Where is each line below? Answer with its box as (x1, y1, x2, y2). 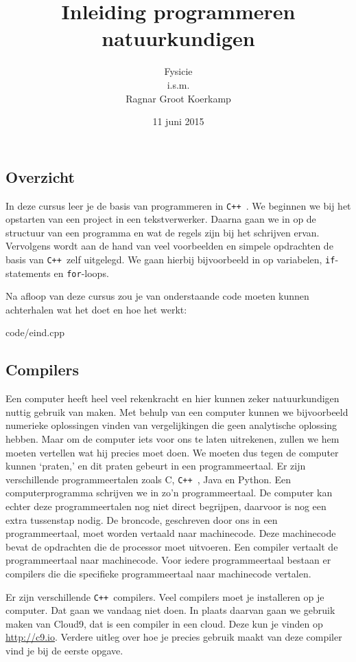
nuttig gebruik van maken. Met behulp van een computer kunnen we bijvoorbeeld (5, 404, 348, 419)
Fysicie (164, 64, 193, 78)
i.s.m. (167, 77, 190, 91)
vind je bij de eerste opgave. (5, 643, 123, 658)
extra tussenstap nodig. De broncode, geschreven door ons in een (5, 512, 278, 527)
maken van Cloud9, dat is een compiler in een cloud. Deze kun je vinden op (5, 616, 323, 630)
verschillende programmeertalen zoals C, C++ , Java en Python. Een (5, 472, 292, 486)
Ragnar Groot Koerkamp (126, 91, 231, 105)
